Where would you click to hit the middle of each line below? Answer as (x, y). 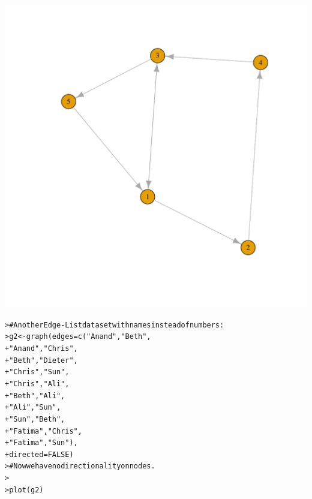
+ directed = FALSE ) (39, 454)
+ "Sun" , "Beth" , (35, 419)
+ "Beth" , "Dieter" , (41, 360)
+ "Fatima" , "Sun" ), (41, 443)
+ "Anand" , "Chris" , (41, 348)
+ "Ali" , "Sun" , (33, 408)
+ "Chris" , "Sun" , (37, 372)
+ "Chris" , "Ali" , (37, 384)
